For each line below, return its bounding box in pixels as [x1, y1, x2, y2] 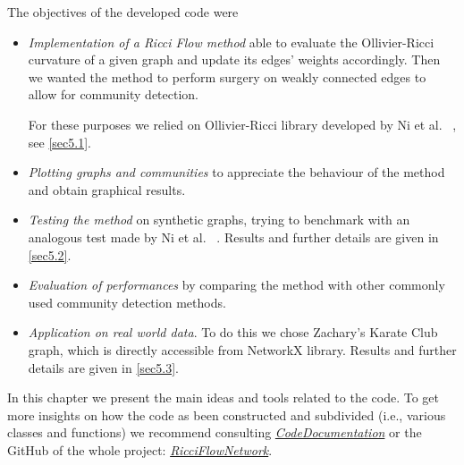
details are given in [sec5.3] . [28, 358, 179, 376]
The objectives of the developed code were [7, 3, 239, 21]
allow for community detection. [28, 85, 199, 104]
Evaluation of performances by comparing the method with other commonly [28, 275, 445, 294]
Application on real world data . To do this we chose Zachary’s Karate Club [28, 323, 438, 342]
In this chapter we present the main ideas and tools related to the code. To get [7, 388, 439, 407]
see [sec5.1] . [28, 132, 91, 151]
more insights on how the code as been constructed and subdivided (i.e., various [7, 405, 446, 424]
